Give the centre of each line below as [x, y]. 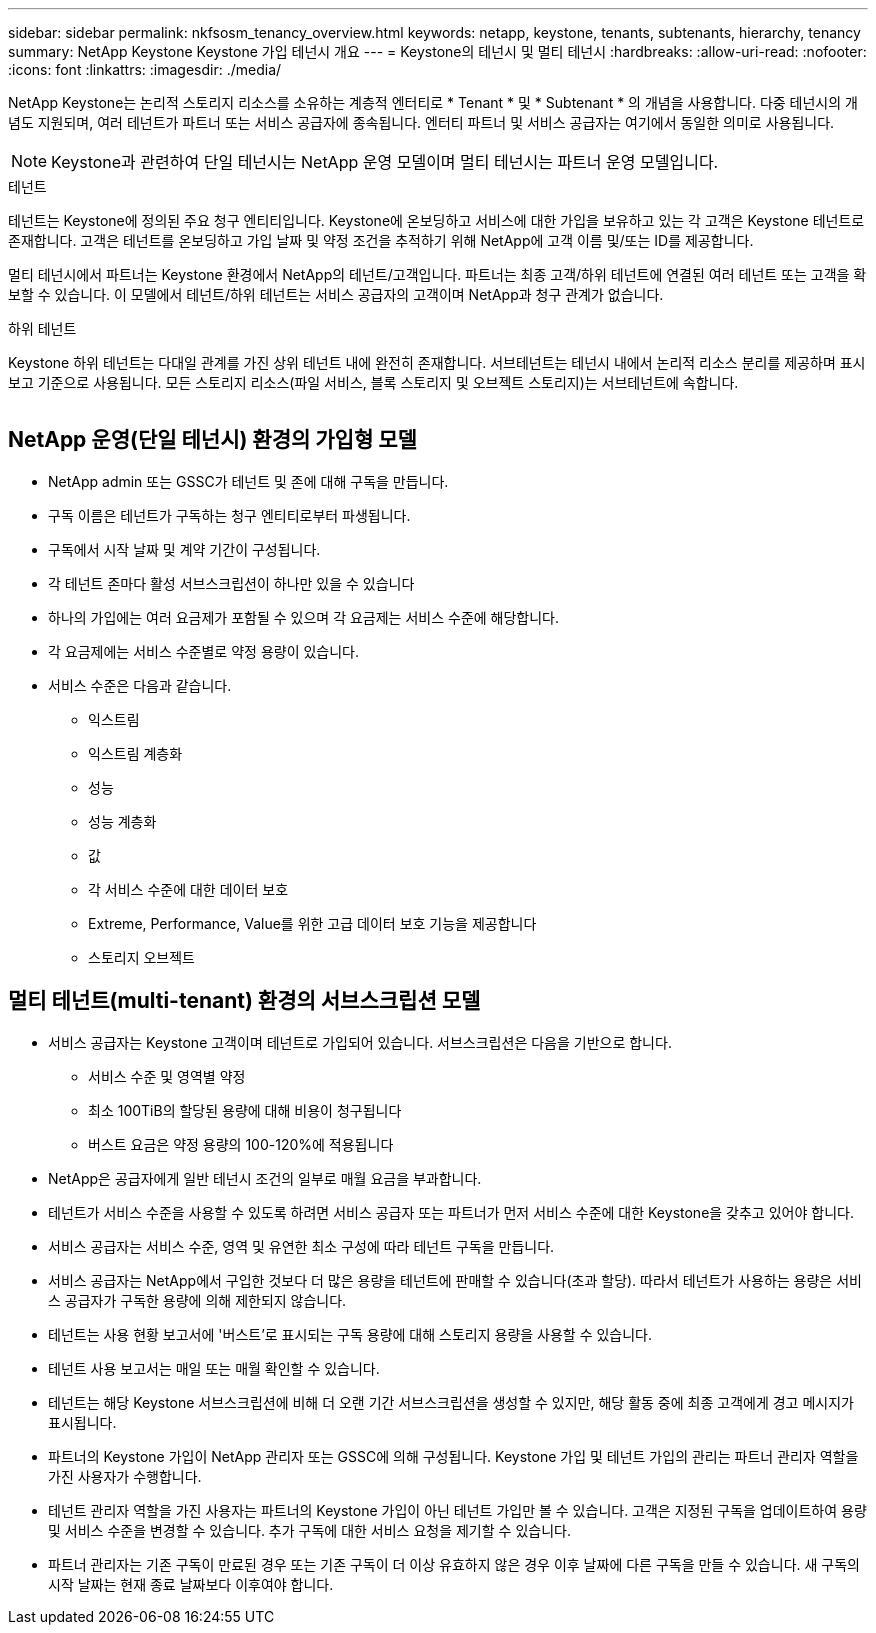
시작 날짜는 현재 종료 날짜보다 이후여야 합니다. [191, 1584]
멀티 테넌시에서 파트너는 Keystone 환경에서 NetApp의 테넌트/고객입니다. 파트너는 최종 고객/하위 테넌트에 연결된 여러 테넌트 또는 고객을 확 [437, 274]
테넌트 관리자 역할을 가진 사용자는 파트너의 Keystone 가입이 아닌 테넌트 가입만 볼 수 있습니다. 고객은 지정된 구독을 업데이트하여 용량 [457, 1510]
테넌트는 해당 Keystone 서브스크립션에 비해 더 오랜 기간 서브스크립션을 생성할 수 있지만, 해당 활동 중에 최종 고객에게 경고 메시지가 [451, 1402]
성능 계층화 [122, 821]
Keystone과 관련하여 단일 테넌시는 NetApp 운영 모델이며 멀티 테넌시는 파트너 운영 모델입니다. [385, 162]
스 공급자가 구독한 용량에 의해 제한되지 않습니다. [197, 1300]
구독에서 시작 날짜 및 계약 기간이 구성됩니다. [184, 549]
